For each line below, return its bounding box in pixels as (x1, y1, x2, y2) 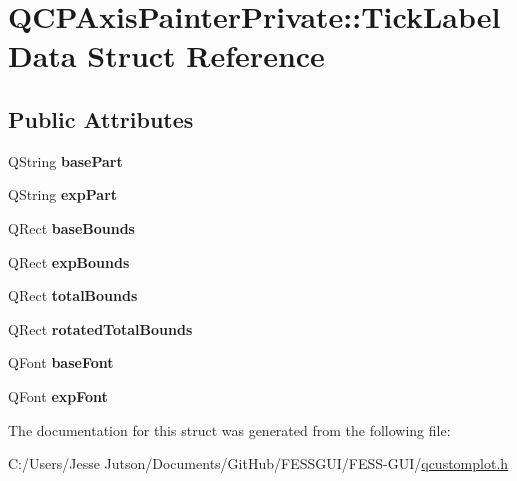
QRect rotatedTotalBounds (8, 318, 193, 339)
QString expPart (8, 184, 118, 205)
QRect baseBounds (8, 217, 135, 238)
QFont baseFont (8, 352, 114, 373)
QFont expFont (8, 385, 108, 406)
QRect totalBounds (8, 285, 138, 306)
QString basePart (8, 150, 123, 171)
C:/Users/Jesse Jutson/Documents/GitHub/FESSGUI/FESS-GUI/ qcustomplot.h (8, 453, 509, 474)
